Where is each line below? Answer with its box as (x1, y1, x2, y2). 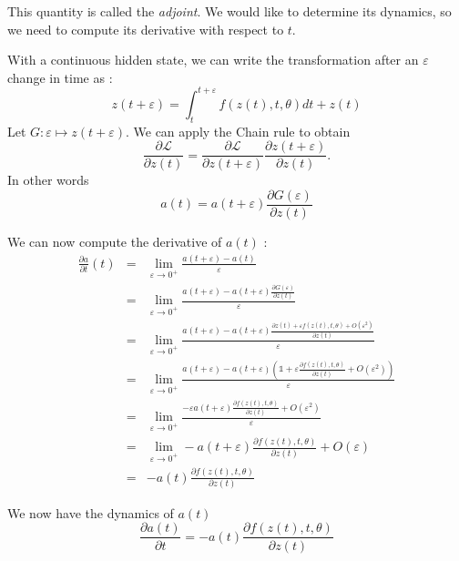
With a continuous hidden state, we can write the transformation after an (7, 50, 419, 69)
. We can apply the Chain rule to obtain (125, 121, 351, 140)
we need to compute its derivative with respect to (7, 19, 284, 38)
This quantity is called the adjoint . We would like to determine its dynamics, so (7, 2, 452, 20)
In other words (7, 170, 89, 189)
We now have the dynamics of (7, 503, 174, 522)
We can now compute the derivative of (7, 231, 222, 250)
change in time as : (7, 67, 113, 87)
